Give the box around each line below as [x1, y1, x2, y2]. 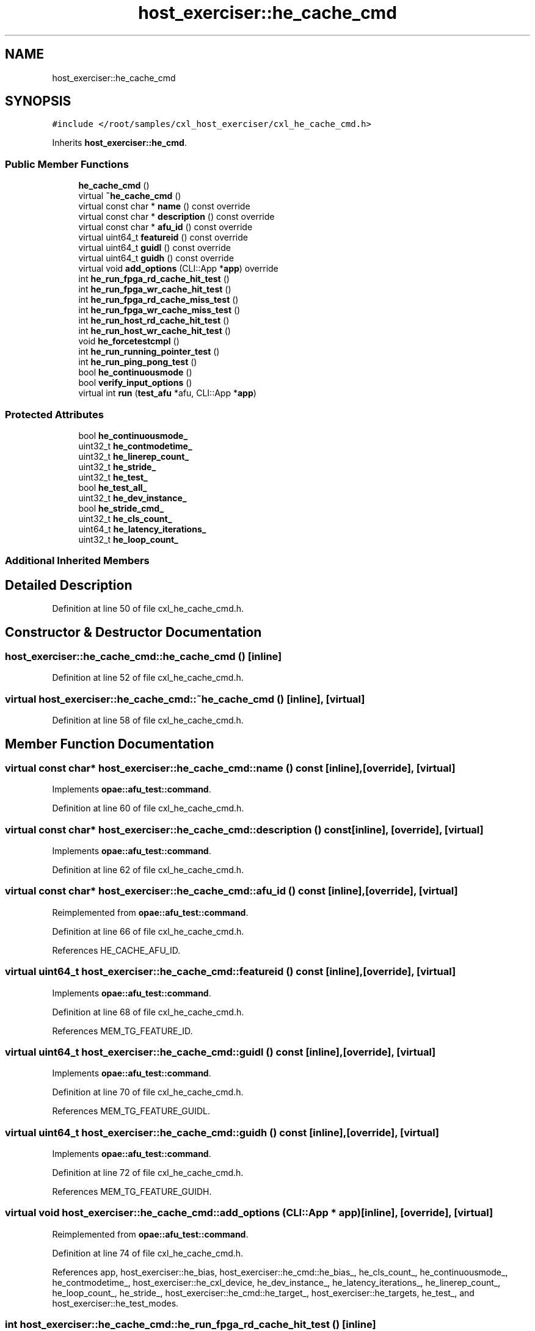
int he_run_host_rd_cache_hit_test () [78, 315, 230, 326]
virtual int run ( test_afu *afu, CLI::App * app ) [78, 388, 257, 399]
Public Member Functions [5, 158, 129, 170]
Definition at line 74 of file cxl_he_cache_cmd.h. [52, 1247, 244, 1258]
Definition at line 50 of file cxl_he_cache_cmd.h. [52, 603, 244, 614]
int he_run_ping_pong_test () [78, 357, 197, 368]
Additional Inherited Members [5, 554, 150, 567]
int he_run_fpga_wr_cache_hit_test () [78, 284, 231, 295]
